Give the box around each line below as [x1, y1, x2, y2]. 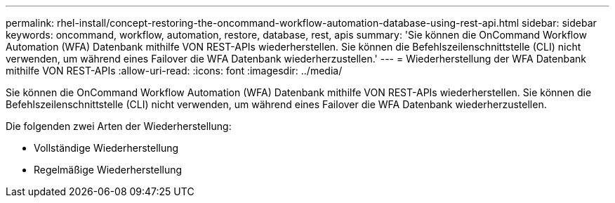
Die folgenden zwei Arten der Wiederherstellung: [6, 120, 232, 132]
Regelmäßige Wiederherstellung [34, 164, 183, 176]
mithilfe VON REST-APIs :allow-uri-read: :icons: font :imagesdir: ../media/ [6, 65, 343, 77]
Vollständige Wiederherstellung [34, 142, 179, 154]
